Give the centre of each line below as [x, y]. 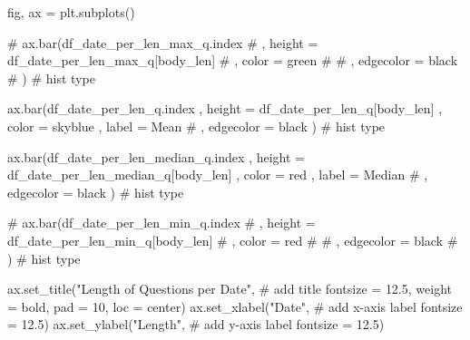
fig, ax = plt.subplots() [71, 12]
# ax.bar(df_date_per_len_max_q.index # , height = [163, 42]
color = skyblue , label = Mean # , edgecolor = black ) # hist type [196, 126]
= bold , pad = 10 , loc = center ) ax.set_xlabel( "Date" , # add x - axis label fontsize [235, 306]
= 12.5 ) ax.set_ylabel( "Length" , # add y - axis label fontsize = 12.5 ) [196, 324]
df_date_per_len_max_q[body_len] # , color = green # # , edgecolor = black [233, 60]
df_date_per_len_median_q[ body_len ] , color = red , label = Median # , [218, 175]
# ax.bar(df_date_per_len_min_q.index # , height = [162, 223]
